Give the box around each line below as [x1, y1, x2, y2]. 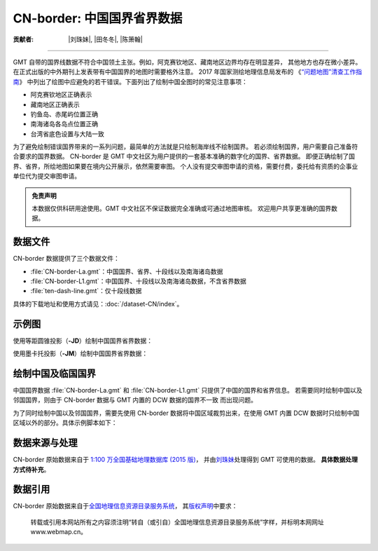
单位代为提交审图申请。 [13, 172, 80, 180]
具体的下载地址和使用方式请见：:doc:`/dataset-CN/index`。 [13, 299, 183, 308]
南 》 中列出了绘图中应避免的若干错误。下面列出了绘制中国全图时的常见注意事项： [13, 77, 248, 86]
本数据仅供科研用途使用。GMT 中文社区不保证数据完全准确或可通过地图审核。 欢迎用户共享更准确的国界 [31, 204, 332, 213]
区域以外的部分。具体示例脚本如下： [13, 419, 118, 427]
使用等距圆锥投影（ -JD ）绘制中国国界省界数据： [13, 336, 153, 345]
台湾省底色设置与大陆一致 [30, 130, 104, 138]
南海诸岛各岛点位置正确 [30, 120, 98, 128]
